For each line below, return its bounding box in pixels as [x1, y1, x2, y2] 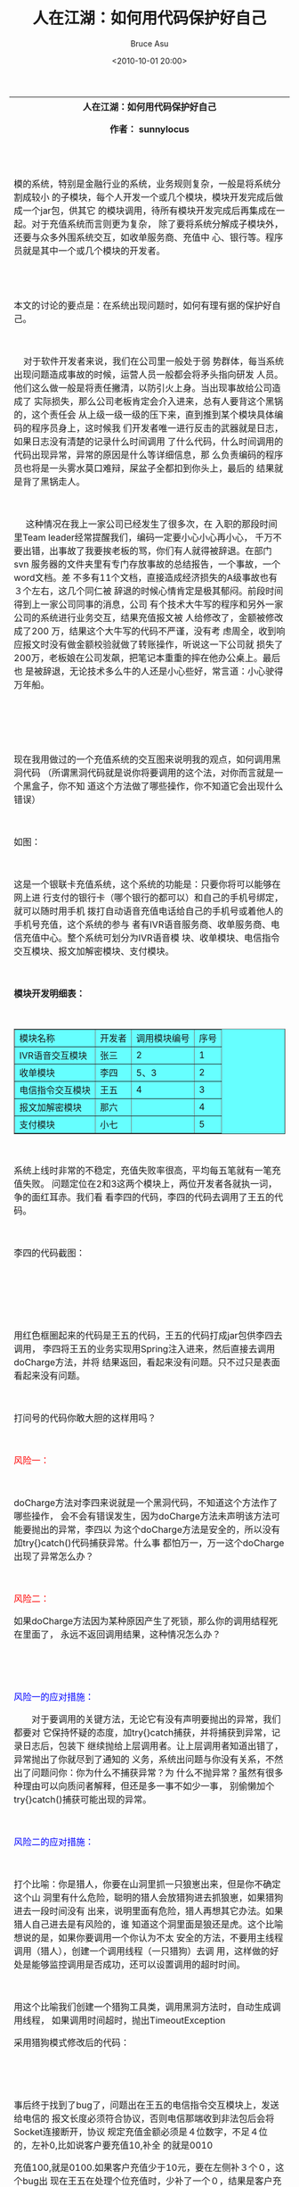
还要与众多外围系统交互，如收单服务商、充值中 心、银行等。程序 [13, 231, 284, 244]
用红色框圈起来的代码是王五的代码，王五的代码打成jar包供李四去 [13, 1329, 283, 1341]
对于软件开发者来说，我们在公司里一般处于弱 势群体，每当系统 [23, 354, 285, 367]
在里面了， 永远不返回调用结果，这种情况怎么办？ [13, 1628, 222, 1640]
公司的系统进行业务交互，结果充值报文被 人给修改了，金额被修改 [13, 611, 284, 624]
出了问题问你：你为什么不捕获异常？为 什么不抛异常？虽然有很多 [13, 1766, 284, 1778]
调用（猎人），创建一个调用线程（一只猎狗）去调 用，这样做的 [13, 1944, 271, 1957]
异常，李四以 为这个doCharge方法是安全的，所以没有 [58, 1523, 280, 1536]
